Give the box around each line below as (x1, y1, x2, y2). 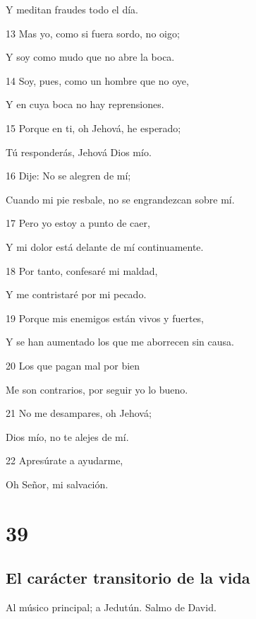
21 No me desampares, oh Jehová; (6, 406, 152, 420)
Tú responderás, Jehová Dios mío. (6, 144, 152, 159)
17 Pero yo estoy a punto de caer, (6, 216, 150, 230)
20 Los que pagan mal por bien (6, 358, 140, 372)
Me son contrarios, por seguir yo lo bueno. (6, 382, 188, 396)
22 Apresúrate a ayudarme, (6, 453, 123, 468)
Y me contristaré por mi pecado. (6, 287, 147, 302)
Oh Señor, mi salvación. (6, 476, 109, 491)
